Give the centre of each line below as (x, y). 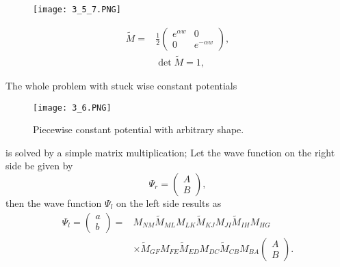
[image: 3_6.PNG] (72, 108)
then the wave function (54, 202)
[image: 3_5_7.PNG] (77, 10)
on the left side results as (169, 202)
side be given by (39, 166)
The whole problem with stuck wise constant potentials (121, 85)
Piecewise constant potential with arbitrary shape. (139, 129)
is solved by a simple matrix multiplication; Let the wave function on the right (170, 152)
